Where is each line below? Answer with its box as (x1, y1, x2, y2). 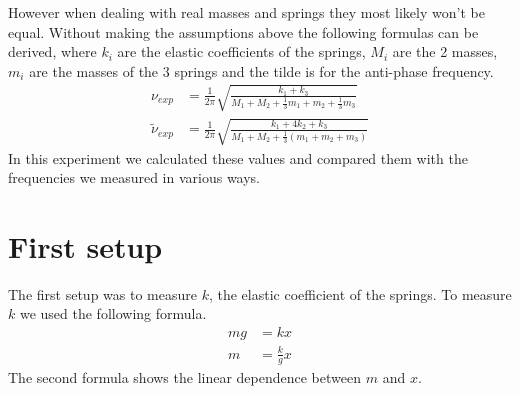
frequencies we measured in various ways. (8, 167, 260, 188)
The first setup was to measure (8, 283, 197, 304)
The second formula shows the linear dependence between (8, 367, 361, 388)
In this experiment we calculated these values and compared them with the (8, 147, 468, 168)
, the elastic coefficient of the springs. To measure (208, 283, 512, 304)
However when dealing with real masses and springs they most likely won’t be (8, 2, 485, 22)
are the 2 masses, (392, 41, 498, 62)
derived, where (8, 41, 97, 62)
